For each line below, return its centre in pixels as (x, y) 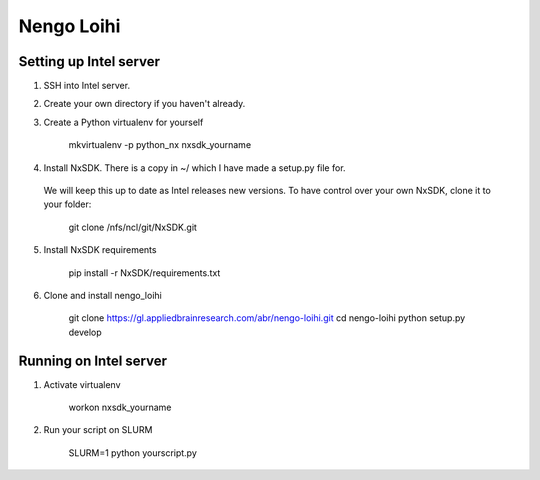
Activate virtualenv (82, 384)
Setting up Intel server (89, 61)
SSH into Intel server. (86, 86)
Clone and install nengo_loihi (102, 295)
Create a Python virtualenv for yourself (123, 122)
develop (85, 332)
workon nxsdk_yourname (120, 407)
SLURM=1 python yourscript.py (132, 452)
